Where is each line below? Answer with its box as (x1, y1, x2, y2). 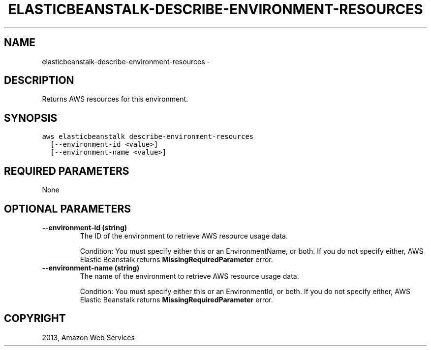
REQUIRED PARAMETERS (4, 164, 129, 177)
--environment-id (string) (42, 223, 127, 232)
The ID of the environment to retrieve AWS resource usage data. (80, 231, 288, 240)
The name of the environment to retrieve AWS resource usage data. (80, 271, 299, 280)
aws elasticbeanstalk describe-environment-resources (42, 133, 254, 141)
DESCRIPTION (4, 74, 74, 87)
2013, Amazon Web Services (42, 333, 135, 342)
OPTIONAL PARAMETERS (4, 202, 131, 215)
